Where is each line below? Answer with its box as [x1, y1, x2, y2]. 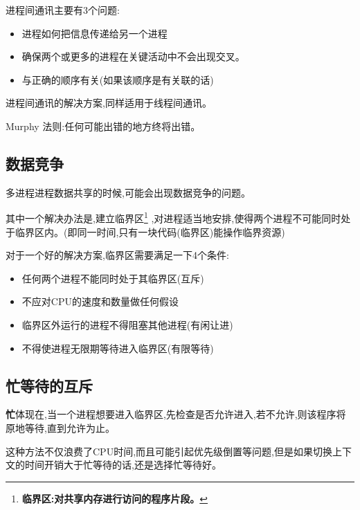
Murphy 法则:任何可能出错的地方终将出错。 [6, 118, 201, 133]
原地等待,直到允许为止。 [6, 420, 115, 435]
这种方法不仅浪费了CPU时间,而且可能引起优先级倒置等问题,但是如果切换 [6, 444, 332, 458]
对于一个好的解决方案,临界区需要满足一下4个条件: [6, 248, 229, 262]
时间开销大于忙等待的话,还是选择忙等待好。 [24, 457, 222, 472]
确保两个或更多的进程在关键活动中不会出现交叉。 [21, 49, 245, 64]
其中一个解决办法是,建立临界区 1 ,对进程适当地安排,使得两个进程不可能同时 [6, 209, 341, 226]
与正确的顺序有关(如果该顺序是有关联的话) [21, 72, 214, 86]
